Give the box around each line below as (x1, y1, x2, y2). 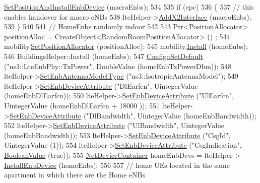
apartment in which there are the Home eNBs (4, 169, 145, 180)
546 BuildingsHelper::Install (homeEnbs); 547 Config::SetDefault (4, 50, 203, 61)
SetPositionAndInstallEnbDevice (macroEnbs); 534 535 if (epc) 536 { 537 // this (4, 2, 254, 12)
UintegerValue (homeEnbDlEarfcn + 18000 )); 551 (4, 100, 160, 110)
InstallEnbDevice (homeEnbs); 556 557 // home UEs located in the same (4, 159, 230, 170)
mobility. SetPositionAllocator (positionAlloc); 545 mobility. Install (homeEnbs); (4, 41, 248, 51)
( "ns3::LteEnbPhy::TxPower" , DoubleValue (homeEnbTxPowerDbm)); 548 (4, 60, 232, 71)
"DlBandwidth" (86, 110, 133, 120)
